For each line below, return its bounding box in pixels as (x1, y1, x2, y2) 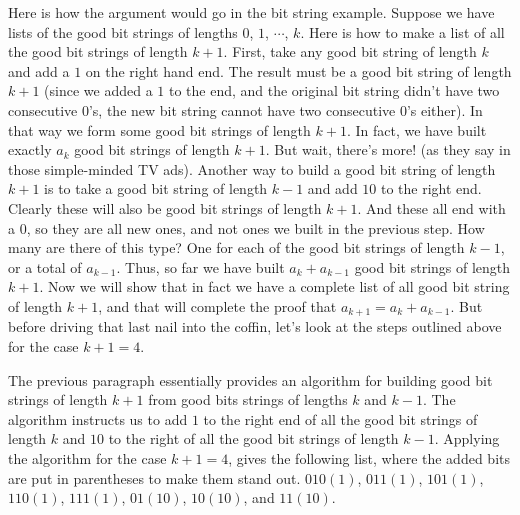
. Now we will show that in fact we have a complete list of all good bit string (39, 276, 510, 297)
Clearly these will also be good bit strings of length (8, 197, 322, 218)
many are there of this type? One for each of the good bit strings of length (8, 237, 465, 258)
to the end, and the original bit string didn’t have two (168, 80, 500, 101)
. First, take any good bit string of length (223, 41, 477, 62)
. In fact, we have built (346, 119, 487, 140)
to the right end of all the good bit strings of (203, 408, 478, 429)
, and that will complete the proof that (98, 295, 337, 316)
